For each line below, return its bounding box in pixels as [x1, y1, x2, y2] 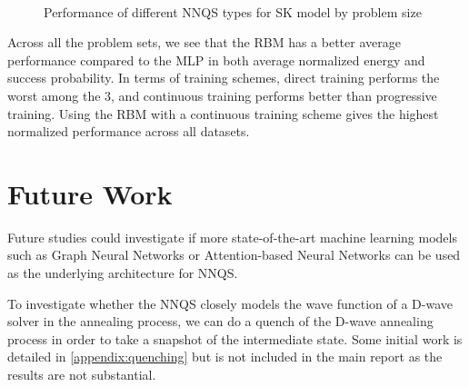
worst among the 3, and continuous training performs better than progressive [7, 85, 437, 104]
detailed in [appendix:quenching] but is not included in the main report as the [7, 347, 443, 366]
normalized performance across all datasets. [7, 122, 250, 141]
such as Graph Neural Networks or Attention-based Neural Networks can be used [7, 245, 461, 264]
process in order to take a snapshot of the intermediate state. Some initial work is [7, 329, 463, 348]
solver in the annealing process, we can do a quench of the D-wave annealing [7, 312, 434, 331]
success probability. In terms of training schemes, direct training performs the [7, 68, 440, 87]
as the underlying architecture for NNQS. [7, 263, 238, 283]
